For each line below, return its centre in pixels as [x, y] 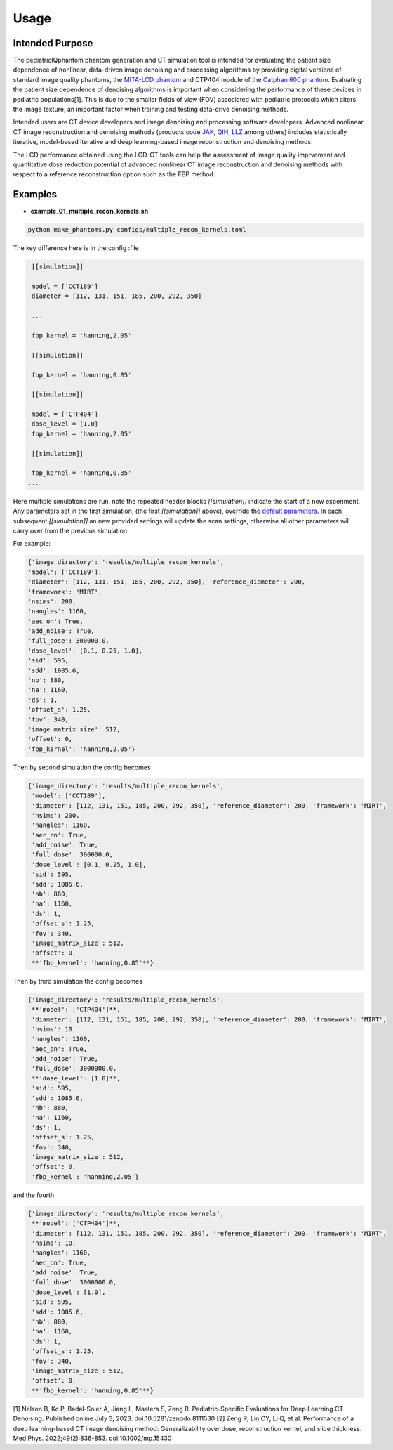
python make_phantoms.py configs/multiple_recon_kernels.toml [137, 230]
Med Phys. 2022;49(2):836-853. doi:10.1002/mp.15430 [92, 1438]
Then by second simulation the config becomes [82, 767]
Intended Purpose [53, 43]
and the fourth [34, 1195]
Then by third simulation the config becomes [78, 981]
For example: [32, 544]
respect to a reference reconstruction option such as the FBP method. [114, 174]
